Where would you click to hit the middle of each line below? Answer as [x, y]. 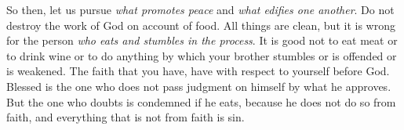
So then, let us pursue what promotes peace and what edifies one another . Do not [200, 9]
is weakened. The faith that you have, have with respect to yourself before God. [198, 71]
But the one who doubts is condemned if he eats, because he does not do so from [201, 101]
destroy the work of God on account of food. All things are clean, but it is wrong [201, 25]
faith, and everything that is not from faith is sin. [126, 117]
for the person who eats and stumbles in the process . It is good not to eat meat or [202, 40]
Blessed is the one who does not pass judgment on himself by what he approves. [199, 86]
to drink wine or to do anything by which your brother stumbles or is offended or [202, 55]
